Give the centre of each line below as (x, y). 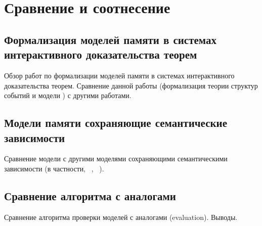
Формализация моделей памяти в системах (110, 39)
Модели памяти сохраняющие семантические (116, 123)
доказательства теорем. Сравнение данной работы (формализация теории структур (131, 85)
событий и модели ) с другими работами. (68, 95)
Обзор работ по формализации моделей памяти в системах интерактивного (119, 75)
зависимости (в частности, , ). (54, 168)
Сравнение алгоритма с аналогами (90, 195)
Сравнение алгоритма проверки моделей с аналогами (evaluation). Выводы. (121, 217)
